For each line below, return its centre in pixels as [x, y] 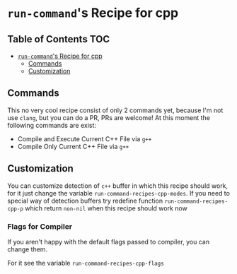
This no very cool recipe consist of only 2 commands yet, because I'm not [115, 110]
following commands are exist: [52, 125]
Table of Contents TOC [59, 39]
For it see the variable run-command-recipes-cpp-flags [86, 263]
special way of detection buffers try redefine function [85, 201]
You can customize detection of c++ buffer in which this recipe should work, [118, 186]
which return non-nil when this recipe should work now [106, 208]
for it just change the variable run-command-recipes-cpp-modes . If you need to [118, 193]
